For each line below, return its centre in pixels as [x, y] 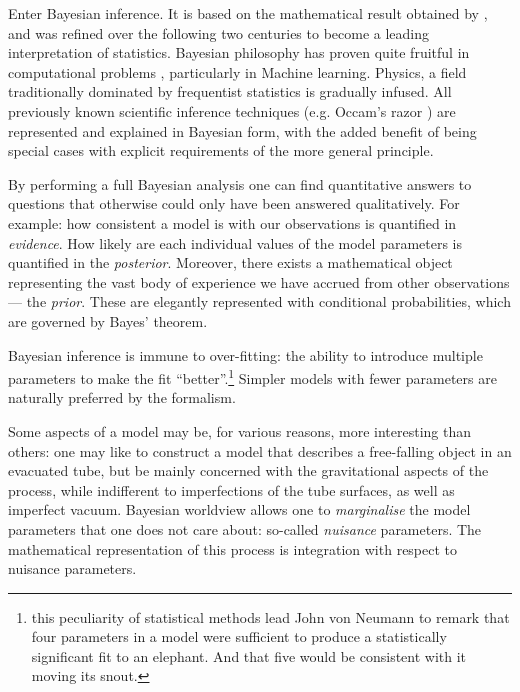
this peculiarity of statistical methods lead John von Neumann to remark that [270, 616]
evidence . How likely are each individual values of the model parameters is [235, 242]
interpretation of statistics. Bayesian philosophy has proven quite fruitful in [239, 52]
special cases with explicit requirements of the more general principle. [221, 150]
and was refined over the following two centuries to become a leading [219, 32]
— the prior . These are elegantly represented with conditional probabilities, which [259, 301]
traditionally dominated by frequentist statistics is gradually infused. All [230, 91]
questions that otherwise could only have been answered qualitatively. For [234, 203]
